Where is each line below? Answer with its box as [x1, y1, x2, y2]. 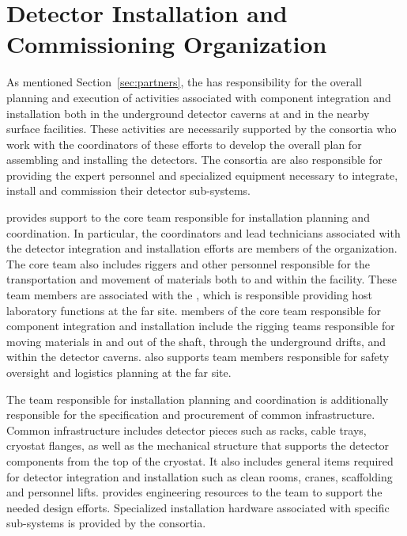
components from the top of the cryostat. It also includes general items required [6, 452, 394, 469]
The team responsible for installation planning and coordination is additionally [6, 390, 389, 407]
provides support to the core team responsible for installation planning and [6, 209, 370, 226]
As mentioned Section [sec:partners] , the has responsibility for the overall [6, 74, 362, 90]
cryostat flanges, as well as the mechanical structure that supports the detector [6, 437, 390, 454]
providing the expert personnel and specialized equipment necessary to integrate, [6, 166, 398, 183]
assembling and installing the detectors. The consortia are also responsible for [6, 151, 383, 168]
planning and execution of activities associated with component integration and [6, 89, 391, 105]
